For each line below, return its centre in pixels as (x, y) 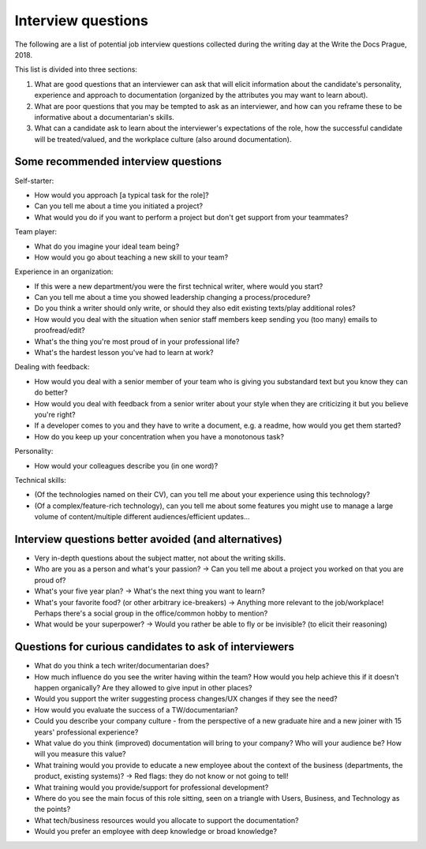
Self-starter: (34, 181)
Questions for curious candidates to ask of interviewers (155, 647)
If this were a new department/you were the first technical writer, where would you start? (179, 286)
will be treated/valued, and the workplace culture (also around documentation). (163, 139)
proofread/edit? (60, 331)
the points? (52, 810)
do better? (51, 393)
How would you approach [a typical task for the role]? (121, 195)
